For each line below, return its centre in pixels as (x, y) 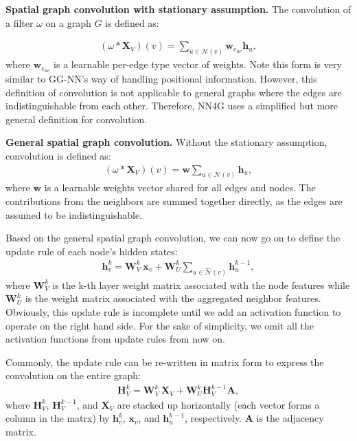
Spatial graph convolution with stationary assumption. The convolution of (178, 9)
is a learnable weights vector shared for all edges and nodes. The (180, 187)
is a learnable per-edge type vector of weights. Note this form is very (198, 64)
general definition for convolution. (77, 119)
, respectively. (214, 418)
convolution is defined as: (58, 155)
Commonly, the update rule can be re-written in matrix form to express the (165, 362)
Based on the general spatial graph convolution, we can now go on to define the (173, 238)
